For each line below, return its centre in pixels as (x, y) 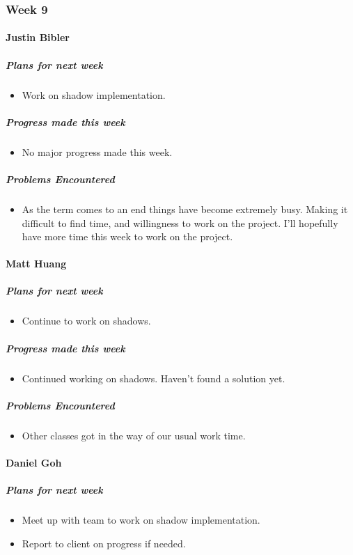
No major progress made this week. (97, 151)
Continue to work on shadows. (86, 321)
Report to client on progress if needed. (104, 543)
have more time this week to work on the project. (127, 236)
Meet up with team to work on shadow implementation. (141, 520)
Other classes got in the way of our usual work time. (134, 435)
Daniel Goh (34, 462)
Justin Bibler (38, 37)
